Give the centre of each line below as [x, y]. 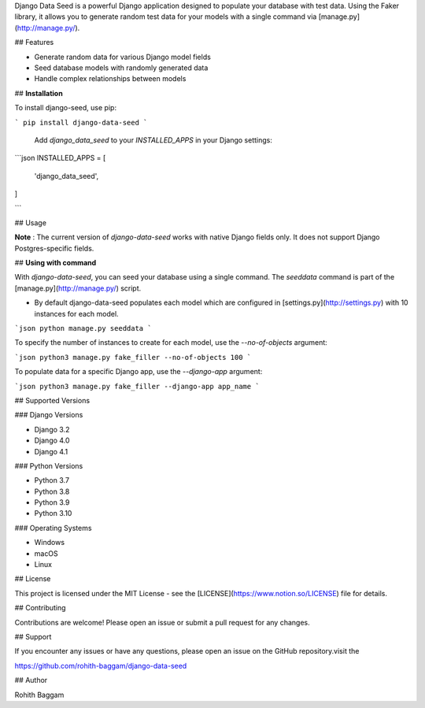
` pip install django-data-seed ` [81, 122]
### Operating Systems [53, 528]
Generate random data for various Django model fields [123, 57]
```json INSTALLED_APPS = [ [60, 158]
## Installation [39, 93]
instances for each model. [76, 313]
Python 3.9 [52, 502]
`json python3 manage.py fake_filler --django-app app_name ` [137, 386]
